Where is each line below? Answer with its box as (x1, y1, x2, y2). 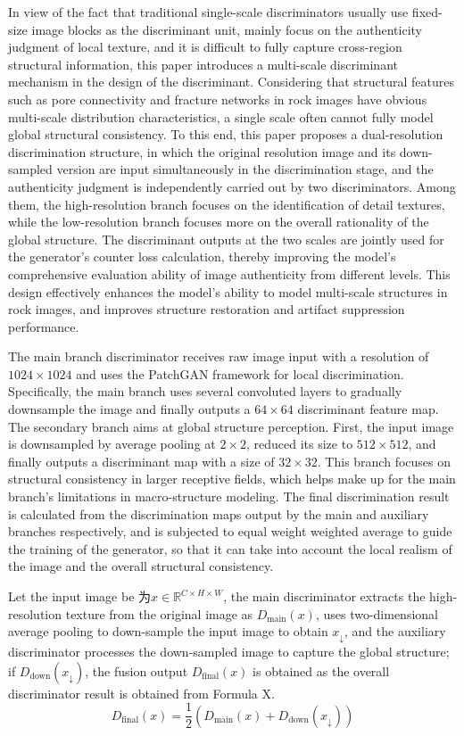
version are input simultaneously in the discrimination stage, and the (56, 160, 434, 178)
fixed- (411, 3, 443, 21)
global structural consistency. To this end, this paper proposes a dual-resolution (8, 125, 443, 144)
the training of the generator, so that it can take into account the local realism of (8, 539, 452, 558)
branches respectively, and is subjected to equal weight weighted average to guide (8, 522, 452, 541)
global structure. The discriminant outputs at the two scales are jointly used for (8, 229, 444, 248)
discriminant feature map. (297, 400, 439, 418)
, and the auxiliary (344, 622, 446, 641)
